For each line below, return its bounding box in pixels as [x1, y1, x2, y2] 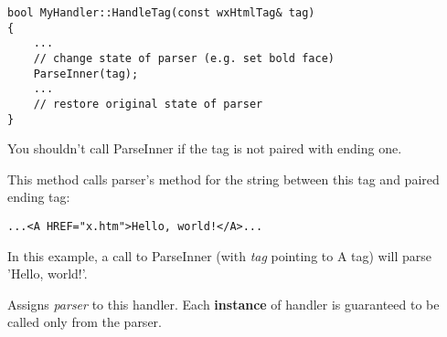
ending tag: [7, 187, 70, 206]
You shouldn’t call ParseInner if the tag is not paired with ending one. [7, 139, 402, 158]
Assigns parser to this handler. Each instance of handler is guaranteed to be [7, 294, 440, 313]
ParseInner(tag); [33, 67, 139, 80]
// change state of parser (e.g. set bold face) [33, 51, 335, 65]
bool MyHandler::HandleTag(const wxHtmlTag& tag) [7, 6, 315, 19]
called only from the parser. [7, 312, 162, 332]
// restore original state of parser [33, 97, 263, 111]
